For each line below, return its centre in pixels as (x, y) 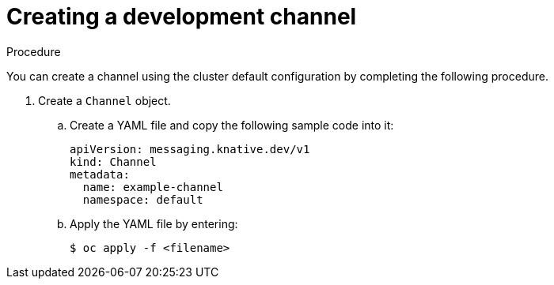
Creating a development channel (182, 17)
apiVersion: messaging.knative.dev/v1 (190, 149)
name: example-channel (153, 187)
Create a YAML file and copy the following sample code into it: (232, 125)
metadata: (100, 174)
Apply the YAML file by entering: (154, 223)
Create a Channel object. (104, 100)
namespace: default (143, 199)
